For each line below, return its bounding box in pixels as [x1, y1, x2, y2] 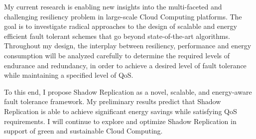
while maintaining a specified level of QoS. [4, 70, 133, 80]
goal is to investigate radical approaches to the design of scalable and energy [4, 21, 237, 31]
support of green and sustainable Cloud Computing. [4, 126, 163, 136]
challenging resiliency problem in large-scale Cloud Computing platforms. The [4, 11, 242, 21]
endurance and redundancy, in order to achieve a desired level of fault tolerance [4, 60, 247, 70]
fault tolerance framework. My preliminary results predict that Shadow [4, 96, 221, 107]
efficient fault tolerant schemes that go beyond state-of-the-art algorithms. [4, 30, 230, 41]
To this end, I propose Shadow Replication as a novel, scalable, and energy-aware [4, 86, 252, 97]
